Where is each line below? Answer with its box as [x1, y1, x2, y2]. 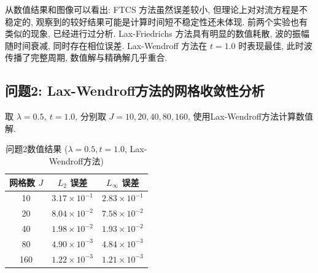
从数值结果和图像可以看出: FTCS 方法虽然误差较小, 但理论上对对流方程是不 [5, 3, 308, 15]
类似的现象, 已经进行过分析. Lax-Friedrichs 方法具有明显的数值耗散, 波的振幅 [5, 27, 309, 40]
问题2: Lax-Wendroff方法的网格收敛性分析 [5, 81, 265, 100]
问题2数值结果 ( [6, 142, 68, 155]
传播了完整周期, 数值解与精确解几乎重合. [5, 51, 168, 64]
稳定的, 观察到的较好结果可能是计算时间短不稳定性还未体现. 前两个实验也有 [5, 15, 308, 28]
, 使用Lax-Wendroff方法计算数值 [187, 110, 313, 123]
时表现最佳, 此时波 [238, 39, 312, 52]
